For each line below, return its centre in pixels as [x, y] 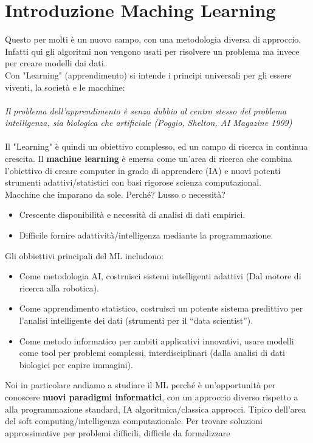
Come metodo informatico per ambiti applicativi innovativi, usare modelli [156, 340]
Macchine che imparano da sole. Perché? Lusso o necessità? [115, 194]
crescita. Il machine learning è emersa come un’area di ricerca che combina [149, 159]
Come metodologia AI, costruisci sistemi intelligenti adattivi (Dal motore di [160, 276]
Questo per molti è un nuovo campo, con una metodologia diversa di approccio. [153, 39]
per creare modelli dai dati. [56, 63]
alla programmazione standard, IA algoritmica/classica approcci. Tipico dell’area [156, 409]
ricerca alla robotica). [59, 288]
